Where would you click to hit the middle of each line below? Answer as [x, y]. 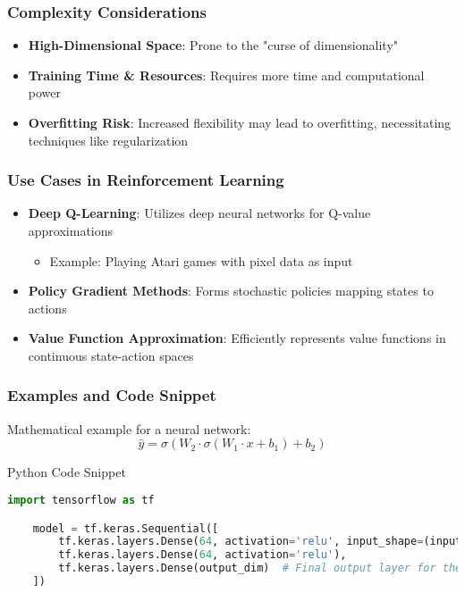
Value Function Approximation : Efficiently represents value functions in [237, 338]
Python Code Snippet [67, 472]
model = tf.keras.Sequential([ [126, 528]
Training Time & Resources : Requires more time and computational [226, 75]
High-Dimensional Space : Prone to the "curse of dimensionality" [213, 45]
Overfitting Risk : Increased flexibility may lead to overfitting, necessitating [240, 122]
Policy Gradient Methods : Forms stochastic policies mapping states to [231, 291]
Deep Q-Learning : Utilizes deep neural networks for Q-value [199, 213]
